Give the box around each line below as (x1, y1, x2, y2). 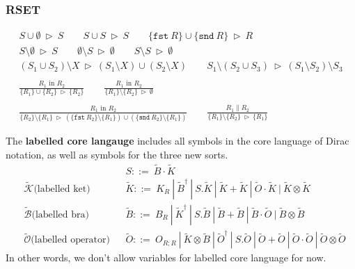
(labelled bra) (31, 209, 89, 220)
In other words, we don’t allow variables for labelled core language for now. (6, 250, 326, 265)
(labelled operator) (31, 235, 110, 245)
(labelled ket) (33, 184, 90, 194)
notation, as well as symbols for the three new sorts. (6, 147, 228, 161)
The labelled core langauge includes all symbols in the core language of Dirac (6, 133, 349, 148)
